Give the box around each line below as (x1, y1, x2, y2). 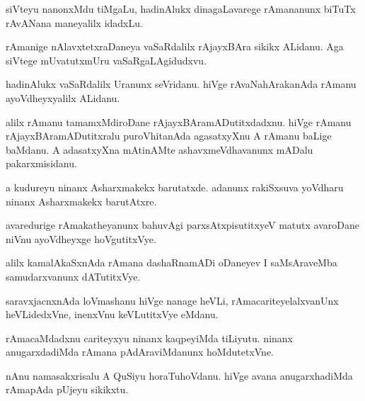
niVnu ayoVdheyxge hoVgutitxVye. (6, 231, 156, 246)
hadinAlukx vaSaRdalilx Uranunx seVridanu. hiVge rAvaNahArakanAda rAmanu (6, 77, 357, 91)
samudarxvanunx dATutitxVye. (6, 269, 141, 283)
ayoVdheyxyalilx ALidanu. (6, 90, 120, 105)
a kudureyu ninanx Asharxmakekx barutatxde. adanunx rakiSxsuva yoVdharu (6, 179, 344, 194)
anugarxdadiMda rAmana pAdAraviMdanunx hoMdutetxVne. (6, 344, 274, 359)
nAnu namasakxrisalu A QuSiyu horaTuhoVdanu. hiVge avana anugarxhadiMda (6, 368, 353, 383)
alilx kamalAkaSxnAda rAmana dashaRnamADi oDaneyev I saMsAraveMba (6, 255, 337, 270)
